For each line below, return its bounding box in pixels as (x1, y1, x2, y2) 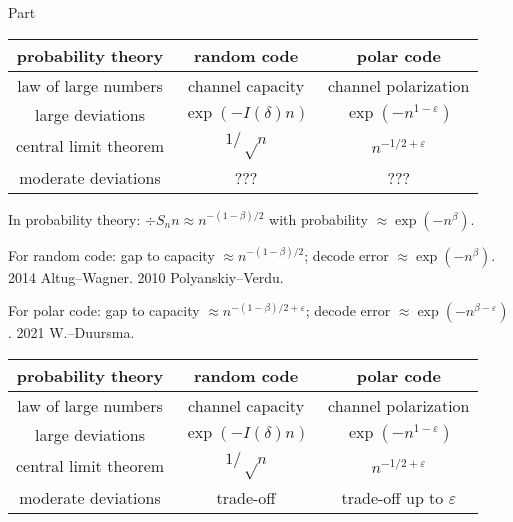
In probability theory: (8, 208, 141, 229)
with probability (269, 208, 368, 229)
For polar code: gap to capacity (8, 300, 200, 321)
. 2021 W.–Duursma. (8, 322, 135, 343)
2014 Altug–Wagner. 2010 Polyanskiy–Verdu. (8, 266, 284, 287)
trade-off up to (341, 485, 444, 509)
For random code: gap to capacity (8, 244, 215, 265)
